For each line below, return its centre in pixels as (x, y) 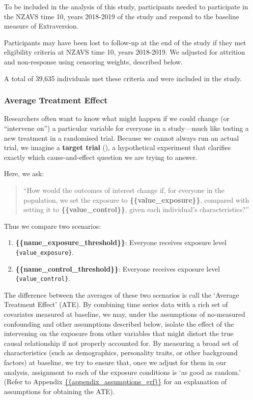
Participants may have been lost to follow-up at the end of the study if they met (125, 42)
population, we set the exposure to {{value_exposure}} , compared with (136, 200)
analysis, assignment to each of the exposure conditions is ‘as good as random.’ (122, 372)
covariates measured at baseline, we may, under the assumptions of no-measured (125, 314)
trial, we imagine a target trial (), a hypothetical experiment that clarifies (117, 147)
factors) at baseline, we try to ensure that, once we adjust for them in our (115, 362)
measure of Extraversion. (41, 26)
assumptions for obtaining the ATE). (59, 391)
